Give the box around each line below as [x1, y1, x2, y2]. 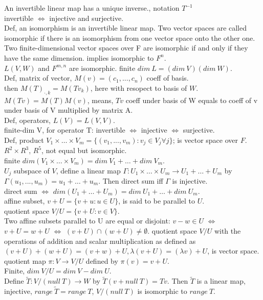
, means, [87, 94, 114, 105]
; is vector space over [172, 134, 238, 145]
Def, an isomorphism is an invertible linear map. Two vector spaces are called [4, 22, 247, 33]
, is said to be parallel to [118, 195, 195, 206]
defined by [85, 255, 118, 266]
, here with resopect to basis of [90, 82, 187, 93]
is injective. [172, 176, 208, 186]
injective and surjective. [49, 12, 124, 23]
